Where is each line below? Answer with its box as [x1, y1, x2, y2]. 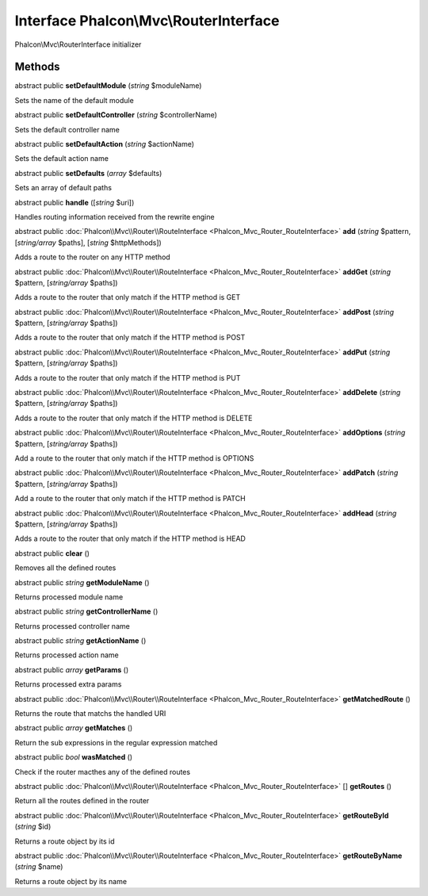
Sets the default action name [14, 154, 109, 163]
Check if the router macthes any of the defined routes [14, 767, 190, 776]
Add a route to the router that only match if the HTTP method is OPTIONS [14, 454, 254, 463]
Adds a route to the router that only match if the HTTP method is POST [14, 333, 246, 343]
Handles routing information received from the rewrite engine [14, 212, 215, 221]
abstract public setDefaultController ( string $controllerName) [14, 110, 218, 120]
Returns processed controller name [14, 621, 130, 630]
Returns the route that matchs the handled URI [14, 709, 166, 718]
